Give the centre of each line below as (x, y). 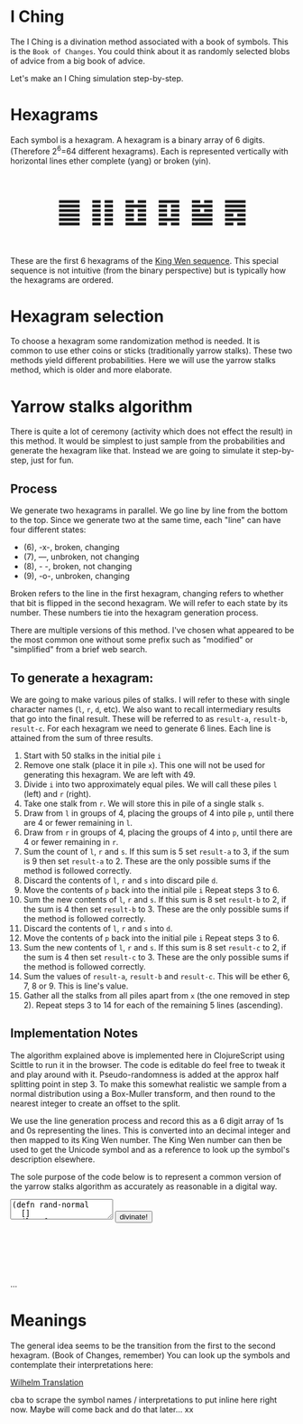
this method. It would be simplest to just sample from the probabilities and (147, 441)
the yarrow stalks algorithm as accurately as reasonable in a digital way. (144, 1186)
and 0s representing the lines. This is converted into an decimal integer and (151, 1130)
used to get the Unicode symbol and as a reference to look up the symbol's (150, 1149)
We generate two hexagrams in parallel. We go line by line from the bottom (149, 511)
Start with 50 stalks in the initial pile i (92, 755)
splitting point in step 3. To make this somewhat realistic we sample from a (148, 1084)
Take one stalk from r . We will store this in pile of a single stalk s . (144, 804)
